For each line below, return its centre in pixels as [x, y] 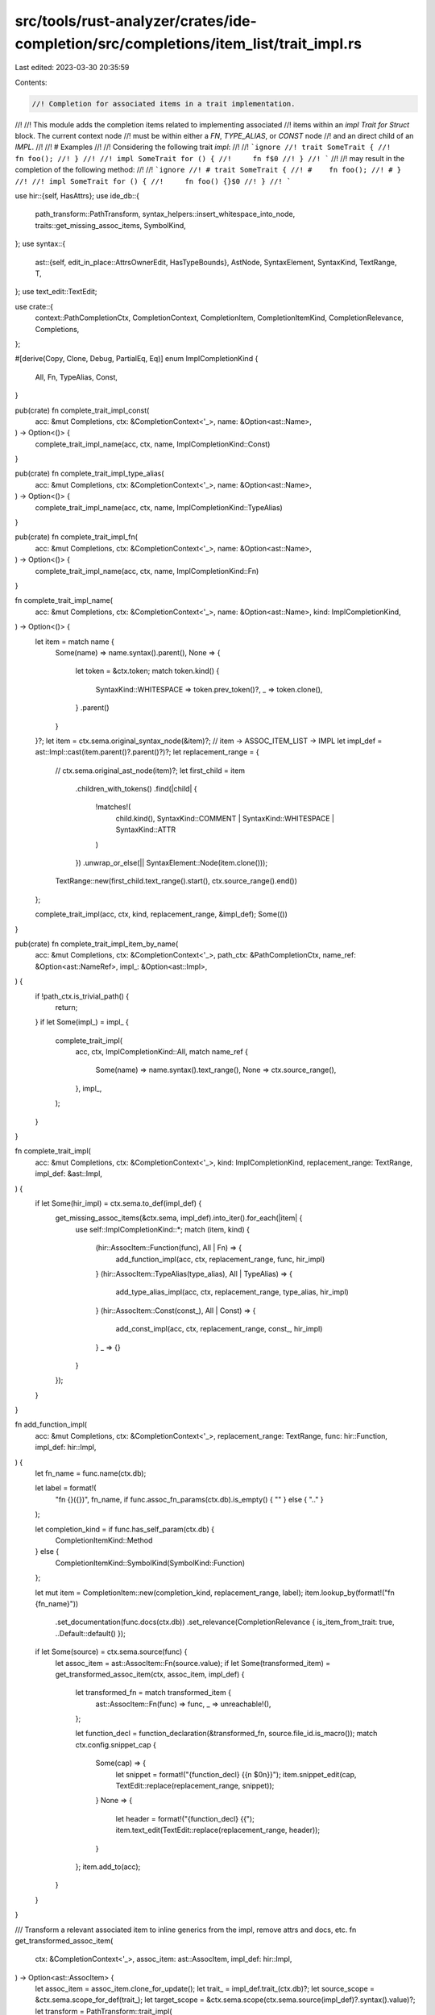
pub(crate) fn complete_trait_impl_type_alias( [89, 474]
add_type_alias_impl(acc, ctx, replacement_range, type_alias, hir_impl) [232, 1292]
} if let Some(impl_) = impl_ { [82, 1022]
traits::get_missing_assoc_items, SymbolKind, [111, 225]
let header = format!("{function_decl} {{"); [185, 1818]
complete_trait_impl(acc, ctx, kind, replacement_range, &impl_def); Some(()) [161, 914]
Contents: [31, 82]
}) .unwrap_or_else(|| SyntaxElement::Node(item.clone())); [172, 863]
